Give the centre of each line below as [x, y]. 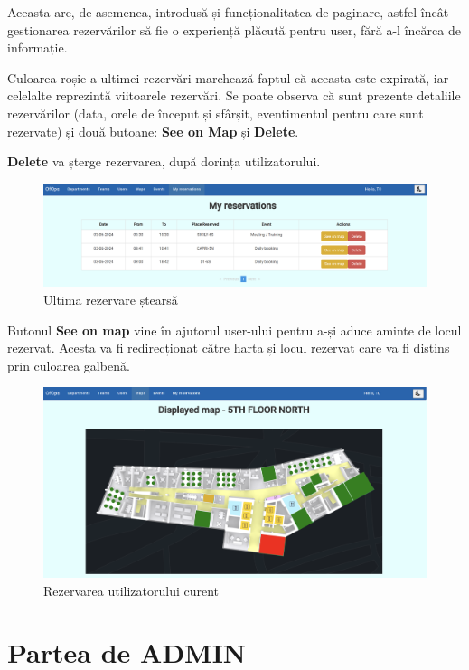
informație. [38, 47]
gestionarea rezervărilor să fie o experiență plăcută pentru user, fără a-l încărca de [234, 29]
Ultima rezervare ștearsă [111, 300]
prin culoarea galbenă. [69, 365]
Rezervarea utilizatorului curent [131, 590]
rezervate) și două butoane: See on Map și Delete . [153, 131]
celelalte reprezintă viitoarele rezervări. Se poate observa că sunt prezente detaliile [234, 95]
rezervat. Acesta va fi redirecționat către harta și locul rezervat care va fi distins [229, 348]
